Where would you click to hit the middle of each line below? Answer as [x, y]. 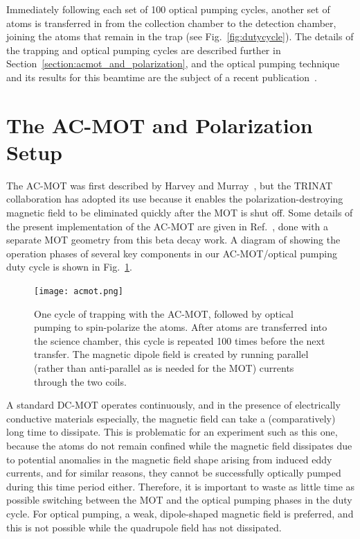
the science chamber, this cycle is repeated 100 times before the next [180, 340]
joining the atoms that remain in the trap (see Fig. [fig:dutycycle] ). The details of [180, 36]
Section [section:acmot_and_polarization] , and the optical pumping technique [173, 63]
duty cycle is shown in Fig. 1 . [69, 267]
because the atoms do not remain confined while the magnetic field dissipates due [179, 446]
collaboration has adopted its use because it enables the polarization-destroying [175, 199]
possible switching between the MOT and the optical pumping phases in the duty [179, 500]
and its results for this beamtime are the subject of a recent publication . [162, 77]
